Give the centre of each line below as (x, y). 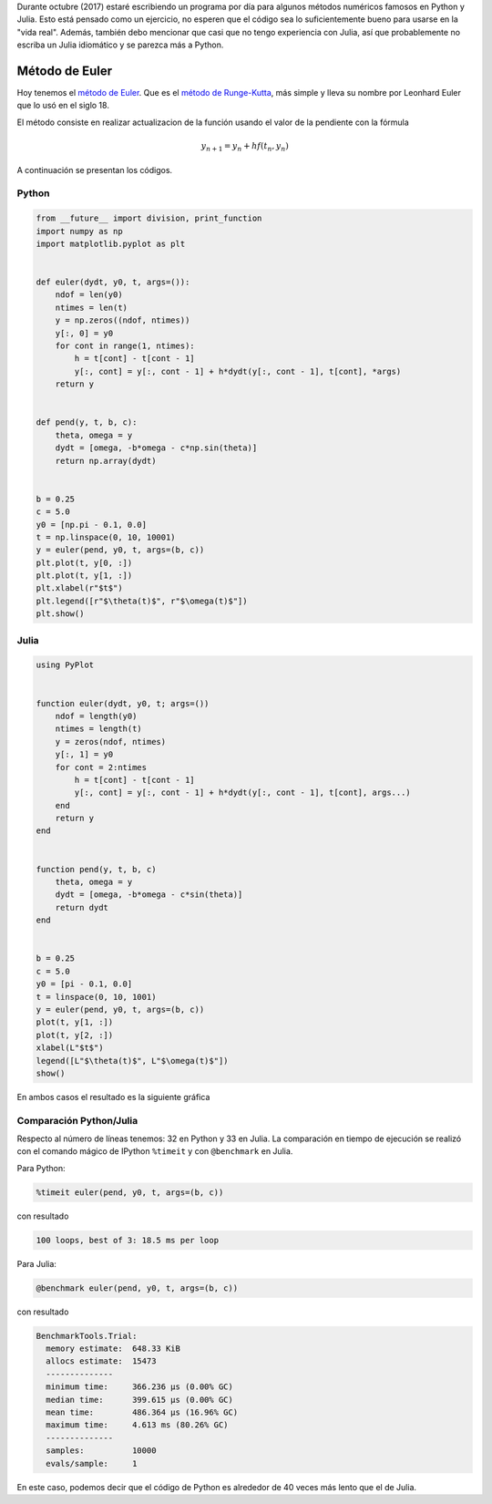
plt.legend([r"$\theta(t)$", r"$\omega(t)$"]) (142, 601)
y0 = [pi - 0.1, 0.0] (84, 984)
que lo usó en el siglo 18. (63, 106)
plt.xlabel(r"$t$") (79, 588)
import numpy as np (79, 231)
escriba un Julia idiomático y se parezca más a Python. (120, 45)
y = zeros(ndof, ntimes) (111, 742)
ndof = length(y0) (96, 716)
